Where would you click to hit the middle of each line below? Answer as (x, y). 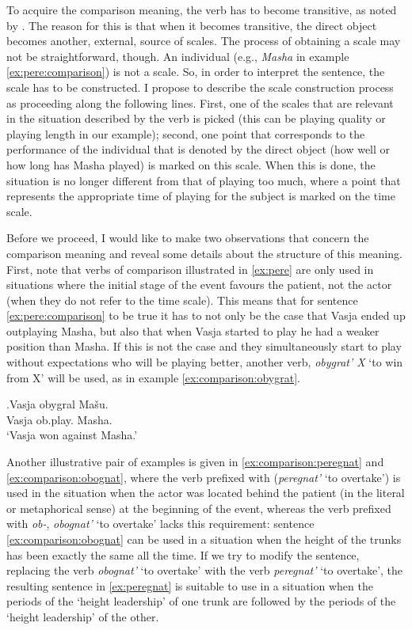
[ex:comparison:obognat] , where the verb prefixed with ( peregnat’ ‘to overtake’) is (204, 477)
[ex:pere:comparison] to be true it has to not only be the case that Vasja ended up (206, 315)
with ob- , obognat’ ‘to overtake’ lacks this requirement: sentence (160, 524)
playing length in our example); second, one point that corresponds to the (186, 133)
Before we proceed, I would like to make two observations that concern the (188, 238)
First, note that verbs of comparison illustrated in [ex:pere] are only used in (190, 269)
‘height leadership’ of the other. (83, 616)
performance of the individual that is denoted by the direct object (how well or (198, 149)
